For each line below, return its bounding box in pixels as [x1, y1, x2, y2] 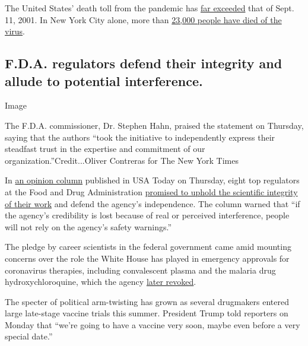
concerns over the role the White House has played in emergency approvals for [5, 252, 290, 264]
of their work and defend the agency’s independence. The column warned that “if [5, 197, 300, 209]
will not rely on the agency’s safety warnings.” [5, 220, 172, 233]
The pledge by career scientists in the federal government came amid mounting [5, 240, 291, 253]
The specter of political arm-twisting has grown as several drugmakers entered [5, 295, 290, 307]
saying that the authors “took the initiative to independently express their [5, 131, 275, 143]
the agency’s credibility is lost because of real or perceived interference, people [5, 209, 290, 221]
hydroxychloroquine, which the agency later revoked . [5, 275, 196, 288]
